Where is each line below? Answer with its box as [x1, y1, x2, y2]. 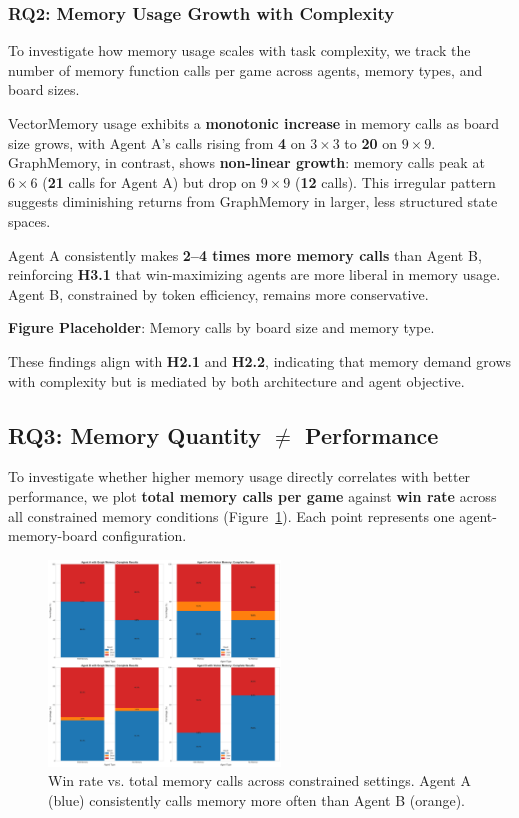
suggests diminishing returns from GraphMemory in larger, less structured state [8, 191, 498, 212]
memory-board [8, 525, 98, 546]
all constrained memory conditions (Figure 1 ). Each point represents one [8, 505, 455, 526]
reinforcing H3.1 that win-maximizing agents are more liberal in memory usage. [8, 264, 501, 285]
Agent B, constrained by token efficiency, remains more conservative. [8, 283, 429, 304]
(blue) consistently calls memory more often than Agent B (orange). [48, 789, 466, 810]
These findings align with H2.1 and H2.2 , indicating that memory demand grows [8, 350, 512, 371]
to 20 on [344, 132, 398, 153]
